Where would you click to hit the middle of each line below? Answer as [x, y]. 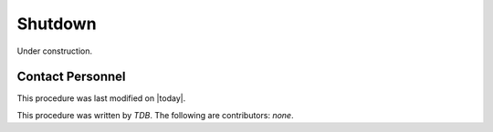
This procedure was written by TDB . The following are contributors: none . [155, 115]
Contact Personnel [71, 77]
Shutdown [57, 24]
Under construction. [55, 51]
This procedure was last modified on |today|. [101, 98]
